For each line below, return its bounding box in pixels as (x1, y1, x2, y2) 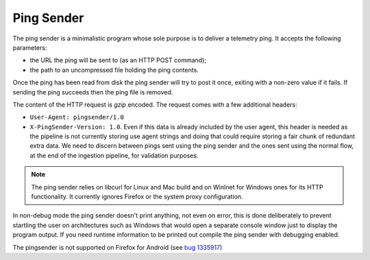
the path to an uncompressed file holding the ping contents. (29, 66, 199, 74)
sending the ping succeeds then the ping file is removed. (12, 88, 173, 96)
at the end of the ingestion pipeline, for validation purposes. (29, 151, 199, 159)
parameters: (12, 43, 47, 51)
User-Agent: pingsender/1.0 (29, 114, 125, 121)
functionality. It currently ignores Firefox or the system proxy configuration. (31, 192, 243, 201)
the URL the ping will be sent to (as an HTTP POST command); (29, 56, 207, 64)
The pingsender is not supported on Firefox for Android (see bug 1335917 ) (12, 243, 223, 251)
